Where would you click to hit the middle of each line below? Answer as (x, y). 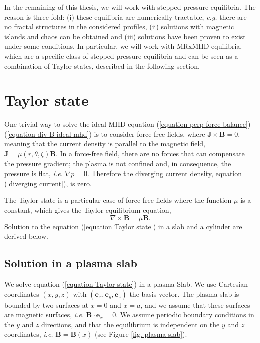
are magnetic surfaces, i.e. (44, 315)
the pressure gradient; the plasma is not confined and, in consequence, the (118, 163)
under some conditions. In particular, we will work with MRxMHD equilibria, (123, 46)
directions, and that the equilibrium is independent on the (131, 324)
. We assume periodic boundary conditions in (185, 315)
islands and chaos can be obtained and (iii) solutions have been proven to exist (125, 36)
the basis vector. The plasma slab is (184, 294)
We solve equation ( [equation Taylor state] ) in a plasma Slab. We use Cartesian (126, 284)
